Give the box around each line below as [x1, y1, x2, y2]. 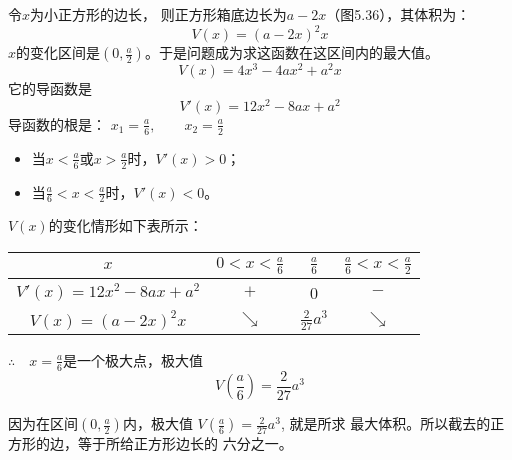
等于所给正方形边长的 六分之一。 [77, 433, 293, 454]
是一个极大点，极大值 [63, 349, 204, 370]
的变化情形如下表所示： [48, 215, 203, 236]
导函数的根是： [8, 113, 106, 134]
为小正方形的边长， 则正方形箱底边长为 [30, 4, 287, 24]
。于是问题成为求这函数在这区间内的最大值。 [144, 42, 439, 63]
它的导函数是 [8, 78, 92, 99]
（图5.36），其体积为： [326, 4, 471, 24]
